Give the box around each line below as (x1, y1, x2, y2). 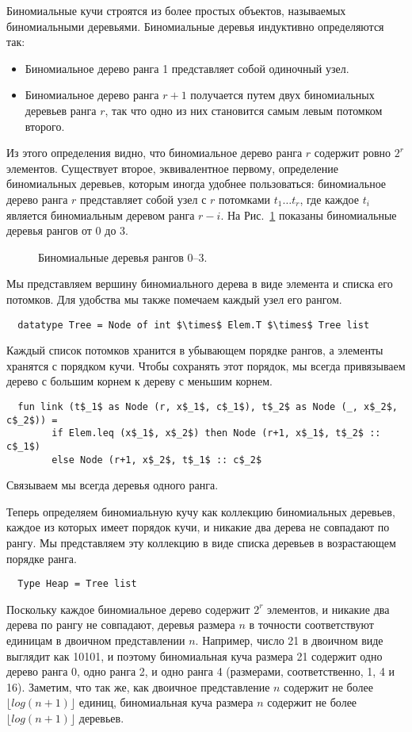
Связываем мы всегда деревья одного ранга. (6, 477, 219, 493)
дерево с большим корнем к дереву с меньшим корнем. (6, 373, 273, 389)
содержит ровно (314, 144, 391, 161)
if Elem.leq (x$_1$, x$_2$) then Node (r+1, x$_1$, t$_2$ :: (51, 427, 381, 439)
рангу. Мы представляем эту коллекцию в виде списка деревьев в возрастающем (6, 535, 396, 550)
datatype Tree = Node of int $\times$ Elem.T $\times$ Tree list (17, 319, 370, 331)
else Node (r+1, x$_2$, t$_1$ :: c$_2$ (51, 454, 262, 466)
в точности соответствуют (249, 616, 374, 633)
